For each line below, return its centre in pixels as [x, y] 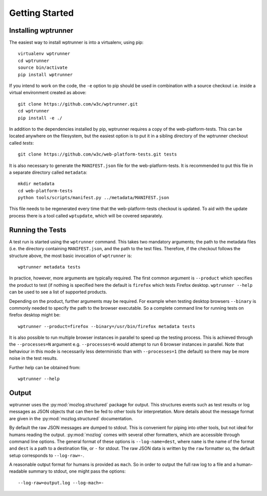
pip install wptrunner [45, 75]
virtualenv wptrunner [44, 54]
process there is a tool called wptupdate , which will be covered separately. [86, 216]
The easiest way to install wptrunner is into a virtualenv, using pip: [76, 43]
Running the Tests [38, 230]
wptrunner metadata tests [49, 267]
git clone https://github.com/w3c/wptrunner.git [78, 104]
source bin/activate [43, 68]
